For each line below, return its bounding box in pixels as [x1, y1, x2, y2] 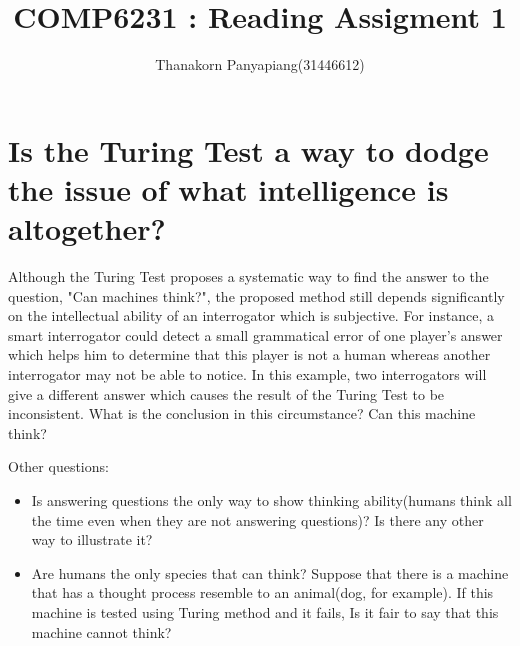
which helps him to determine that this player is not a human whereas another [8, 344, 491, 365]
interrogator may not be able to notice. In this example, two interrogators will [8, 364, 487, 384]
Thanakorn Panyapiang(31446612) [155, 54, 365, 75]
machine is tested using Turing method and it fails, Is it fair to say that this [31, 601, 499, 622]
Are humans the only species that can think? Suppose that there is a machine [31, 562, 509, 583]
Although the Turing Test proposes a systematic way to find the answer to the [8, 266, 489, 287]
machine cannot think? [31, 621, 172, 642]
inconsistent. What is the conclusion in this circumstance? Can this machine [8, 403, 476, 424]
